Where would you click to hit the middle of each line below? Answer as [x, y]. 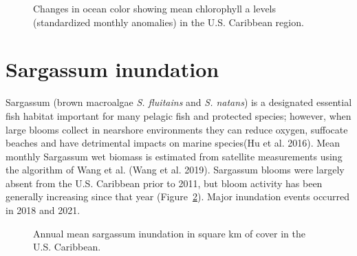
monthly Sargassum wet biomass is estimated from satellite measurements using [174, 156]
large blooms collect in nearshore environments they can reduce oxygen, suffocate [177, 129]
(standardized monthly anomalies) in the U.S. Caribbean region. [169, 22]
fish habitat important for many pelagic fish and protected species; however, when [178, 115]
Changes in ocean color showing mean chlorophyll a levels [155, 8]
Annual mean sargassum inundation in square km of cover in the [169, 233]
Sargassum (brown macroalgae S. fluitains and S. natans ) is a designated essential [179, 102]
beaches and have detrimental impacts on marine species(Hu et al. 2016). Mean [173, 143]
